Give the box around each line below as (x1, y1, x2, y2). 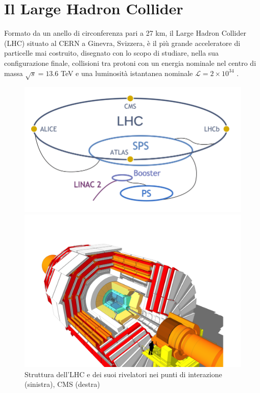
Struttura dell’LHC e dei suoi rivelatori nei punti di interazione (25, 369, 222, 379)
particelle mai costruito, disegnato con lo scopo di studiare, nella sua (4, 47, 219, 58)
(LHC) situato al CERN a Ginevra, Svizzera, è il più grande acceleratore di (4, 37, 241, 48)
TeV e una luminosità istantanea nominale (60, 67, 193, 78)
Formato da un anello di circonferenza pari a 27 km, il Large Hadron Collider (4, 28, 246, 38)
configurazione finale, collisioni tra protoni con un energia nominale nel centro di (4, 57, 256, 68)
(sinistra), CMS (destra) (25, 379, 100, 389)
